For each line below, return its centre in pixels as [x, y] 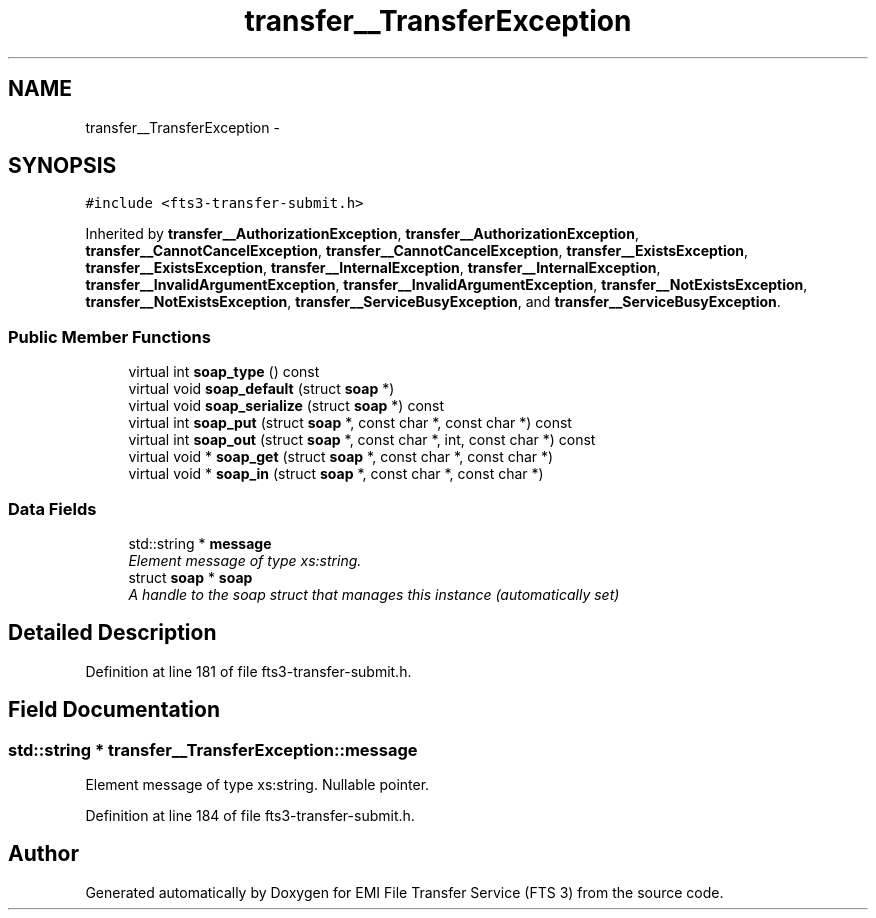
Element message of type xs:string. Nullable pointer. [257, 784]
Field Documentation [114, 710]
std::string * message [200, 543]
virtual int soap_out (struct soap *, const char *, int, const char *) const [362, 440]
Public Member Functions [109, 336]
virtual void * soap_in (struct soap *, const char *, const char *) [336, 474]
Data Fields [52, 508]
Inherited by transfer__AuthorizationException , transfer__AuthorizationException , [362, 234]
